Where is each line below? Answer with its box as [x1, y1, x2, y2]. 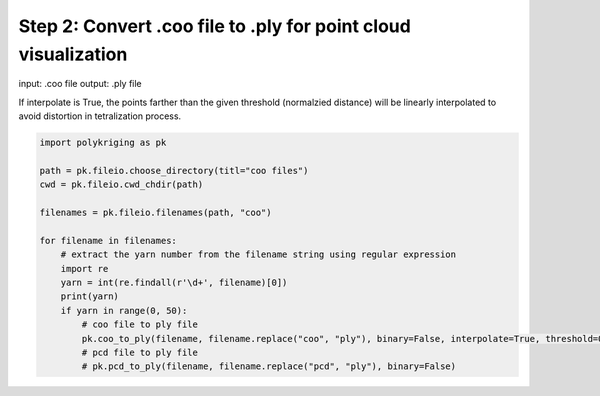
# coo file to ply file [81, 319, 199, 330]
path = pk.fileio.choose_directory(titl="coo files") [39, 165, 309, 176]
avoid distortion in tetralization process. [18, 110, 182, 122]
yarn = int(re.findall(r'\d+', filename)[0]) [60, 277, 288, 289]
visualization [18, 43, 128, 65]
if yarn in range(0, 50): [60, 305, 188, 316]
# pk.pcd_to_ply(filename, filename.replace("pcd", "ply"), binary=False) [81, 361, 457, 372]
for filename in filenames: [39, 235, 177, 246]
